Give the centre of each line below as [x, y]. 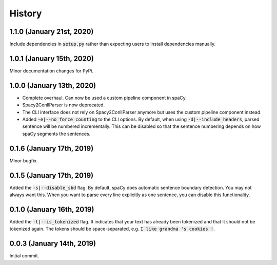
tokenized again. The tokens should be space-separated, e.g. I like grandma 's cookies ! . [112, 229]
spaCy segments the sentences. [56, 134]
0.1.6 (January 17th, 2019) [52, 148]
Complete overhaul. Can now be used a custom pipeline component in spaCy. [105, 98]
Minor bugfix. [24, 160]
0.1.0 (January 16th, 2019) [52, 209]
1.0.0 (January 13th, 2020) [53, 86]
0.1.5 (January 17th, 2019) [52, 175]
